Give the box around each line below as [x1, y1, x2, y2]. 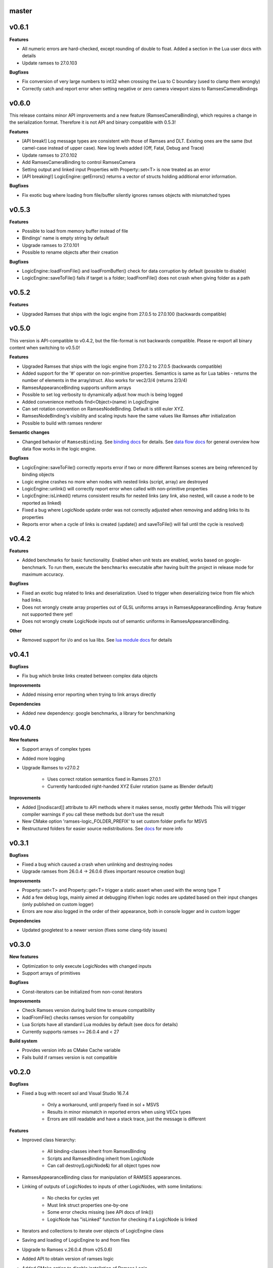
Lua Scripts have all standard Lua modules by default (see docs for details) [22, 1022, 178, 1028]
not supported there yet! [22, 611, 73, 617]
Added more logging [22, 755, 65, 761]
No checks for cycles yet [47, 1195, 100, 1201]
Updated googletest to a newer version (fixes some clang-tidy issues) [22, 927, 168, 933]
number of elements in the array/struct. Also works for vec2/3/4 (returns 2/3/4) [22, 377, 188, 383]
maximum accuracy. [22, 571, 64, 577]
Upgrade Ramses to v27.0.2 [22, 765, 80, 771]
